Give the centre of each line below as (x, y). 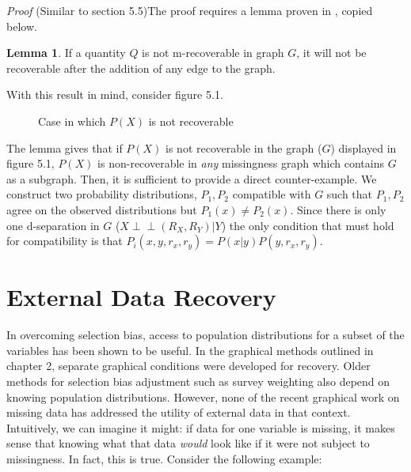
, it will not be (331, 53)
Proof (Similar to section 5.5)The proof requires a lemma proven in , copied (190, 10)
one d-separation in (53, 225)
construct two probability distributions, (102, 194)
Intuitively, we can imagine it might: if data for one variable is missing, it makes (201, 427)
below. (22, 26)
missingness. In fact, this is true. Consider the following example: (164, 459)
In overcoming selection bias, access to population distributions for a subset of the (205, 335)
